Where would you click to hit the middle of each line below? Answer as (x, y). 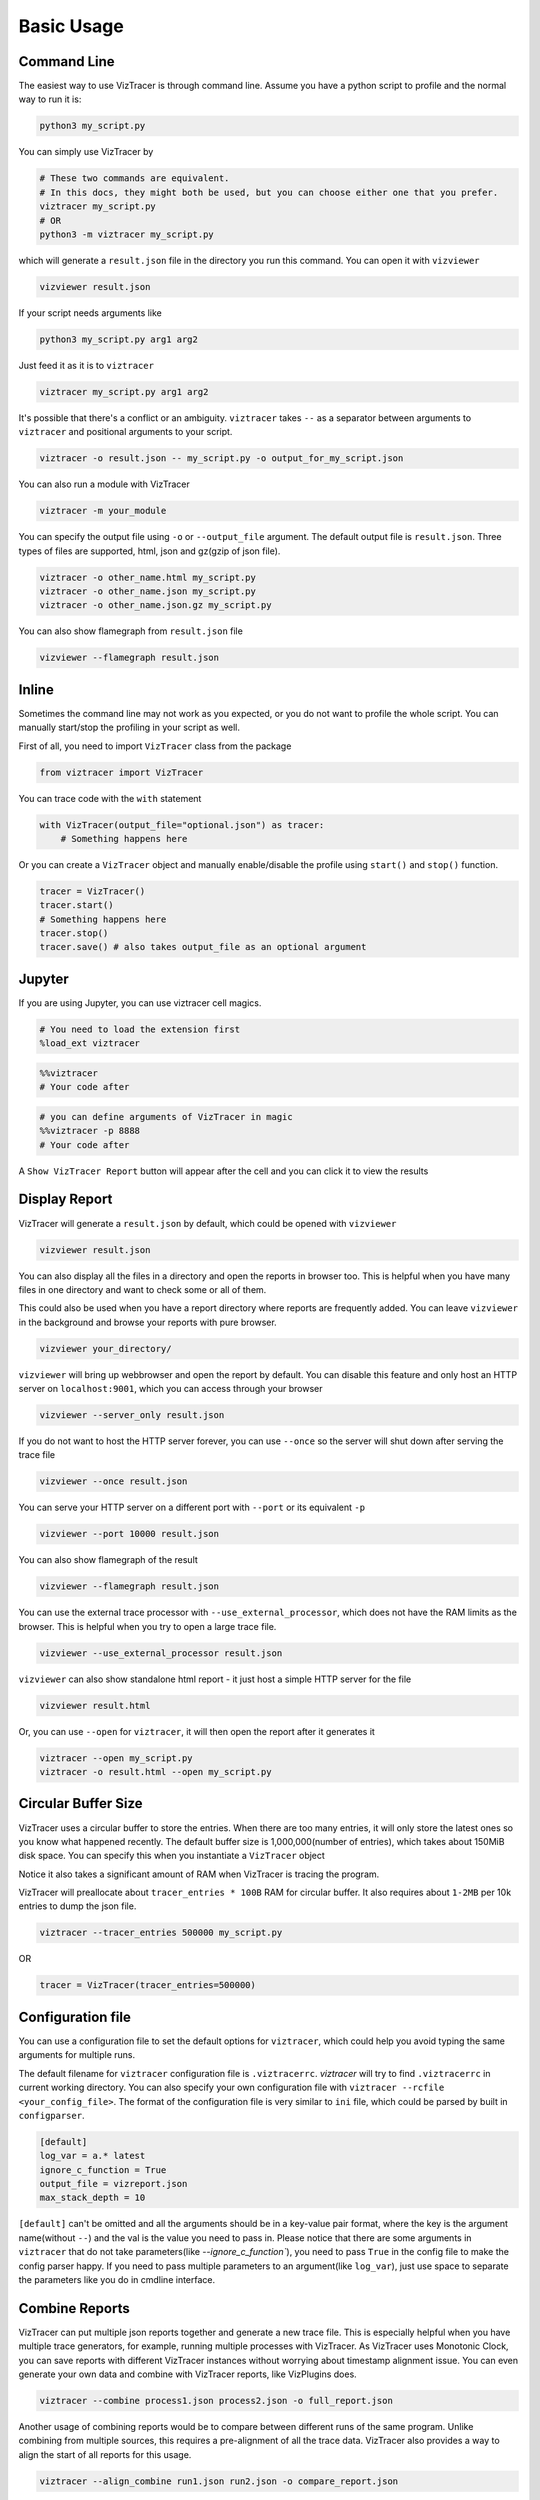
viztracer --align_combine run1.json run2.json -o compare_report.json (219, 2481)
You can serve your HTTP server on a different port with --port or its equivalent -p (191, 1507)
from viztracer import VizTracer (121, 772)
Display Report (65, 1199)
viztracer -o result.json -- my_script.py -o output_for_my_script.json (221, 458)
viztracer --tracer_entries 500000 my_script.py (161, 1933)
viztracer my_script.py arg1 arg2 (124, 391)
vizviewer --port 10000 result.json (129, 1534)
